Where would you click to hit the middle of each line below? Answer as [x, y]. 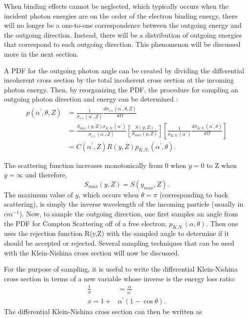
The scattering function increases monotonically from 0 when [95, 165]
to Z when [222, 165]
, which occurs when [109, 194]
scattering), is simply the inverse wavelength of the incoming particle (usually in [124, 204]
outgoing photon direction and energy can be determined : [91, 99]
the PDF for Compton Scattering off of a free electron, [86, 223]
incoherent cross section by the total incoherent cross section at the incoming [119, 80]
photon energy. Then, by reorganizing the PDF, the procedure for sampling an [121, 89]
